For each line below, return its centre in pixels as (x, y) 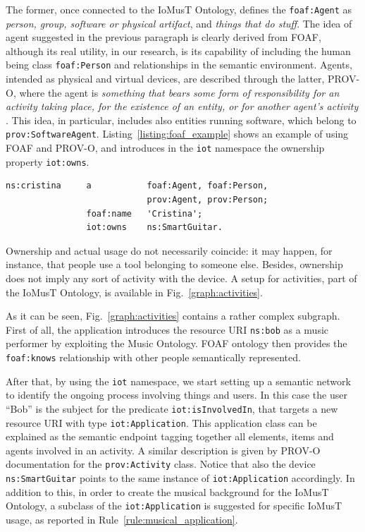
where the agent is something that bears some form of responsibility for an (179, 92)
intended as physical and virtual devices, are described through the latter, (165, 79)
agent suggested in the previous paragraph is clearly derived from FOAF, (163, 37)
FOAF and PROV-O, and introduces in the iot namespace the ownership (165, 148)
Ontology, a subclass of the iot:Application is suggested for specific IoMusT (174, 506)
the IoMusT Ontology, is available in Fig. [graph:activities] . (134, 292)
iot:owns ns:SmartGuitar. (154, 228)
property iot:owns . (48, 161)
